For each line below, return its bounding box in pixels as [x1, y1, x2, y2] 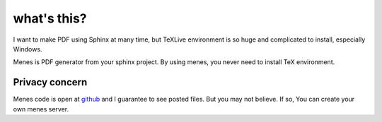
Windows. [13, 44, 42, 53]
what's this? [13, 11, 88, 26]
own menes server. [13, 104, 69, 113]
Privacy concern [13, 76, 88, 88]
